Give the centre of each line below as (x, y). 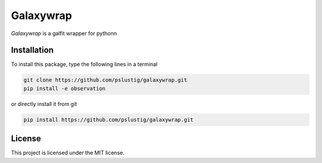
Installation (32, 50)
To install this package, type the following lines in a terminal (84, 64)
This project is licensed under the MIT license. (68, 153)
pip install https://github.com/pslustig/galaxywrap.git (109, 120)
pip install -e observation (64, 88)
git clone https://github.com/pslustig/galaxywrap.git (105, 80)
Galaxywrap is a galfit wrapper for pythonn (64, 33)
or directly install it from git (44, 104)
